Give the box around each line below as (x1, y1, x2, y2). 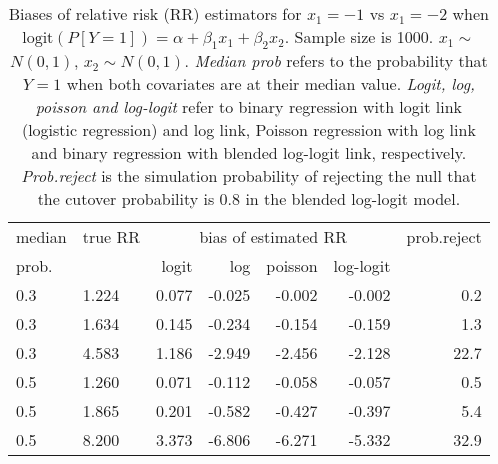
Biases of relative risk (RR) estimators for (8, 2, 302, 25)
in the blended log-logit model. (245, 187, 461, 211)
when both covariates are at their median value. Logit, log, (66, 72, 475, 96)
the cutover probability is (37, 187, 215, 211)
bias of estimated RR (199, 225, 348, 249)
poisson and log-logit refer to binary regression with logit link (35, 95, 463, 119)
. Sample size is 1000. (284, 25, 434, 48)
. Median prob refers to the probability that (184, 49, 488, 73)
